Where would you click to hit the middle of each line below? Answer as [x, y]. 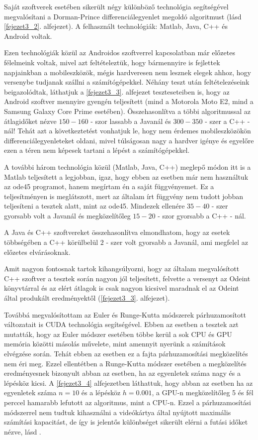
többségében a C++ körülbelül [51, 242]
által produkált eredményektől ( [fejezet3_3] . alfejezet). [87, 298]
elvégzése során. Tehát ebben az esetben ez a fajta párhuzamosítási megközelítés [126, 353]
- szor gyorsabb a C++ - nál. [202, 215]
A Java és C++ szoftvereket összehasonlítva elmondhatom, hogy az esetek [117, 232]
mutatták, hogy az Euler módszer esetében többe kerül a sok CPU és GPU [118, 334]
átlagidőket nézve [30, 121]
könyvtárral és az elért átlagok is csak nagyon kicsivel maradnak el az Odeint [122, 288]
